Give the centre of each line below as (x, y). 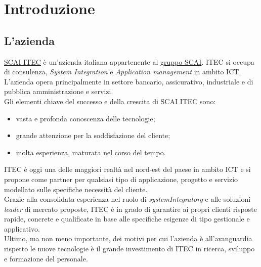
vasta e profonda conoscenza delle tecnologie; (85, 118)
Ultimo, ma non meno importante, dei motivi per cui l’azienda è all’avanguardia (128, 238)
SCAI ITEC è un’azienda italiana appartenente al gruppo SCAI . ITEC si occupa (129, 61)
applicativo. (22, 228)
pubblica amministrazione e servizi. (59, 91)
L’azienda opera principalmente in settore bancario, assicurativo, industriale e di (129, 81)
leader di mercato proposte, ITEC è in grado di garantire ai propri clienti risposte (130, 209)
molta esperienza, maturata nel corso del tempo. (91, 152)
